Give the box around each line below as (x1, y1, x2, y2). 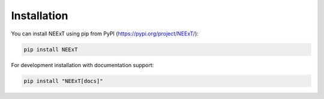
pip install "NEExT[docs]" (23, 77, 103, 84)
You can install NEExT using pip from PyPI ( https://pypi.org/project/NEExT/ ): (11, 30, 199, 37)
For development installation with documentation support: (11, 61, 154, 68)
